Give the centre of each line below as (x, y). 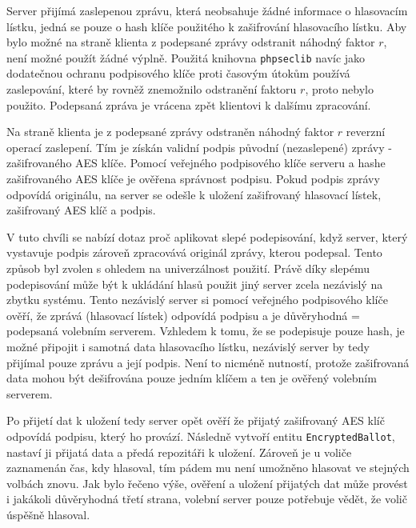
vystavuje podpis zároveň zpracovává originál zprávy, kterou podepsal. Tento (194, 252)
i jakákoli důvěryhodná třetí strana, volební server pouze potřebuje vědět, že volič (207, 499)
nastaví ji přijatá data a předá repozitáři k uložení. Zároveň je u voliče (179, 452)
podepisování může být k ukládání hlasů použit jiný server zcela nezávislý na (195, 284)
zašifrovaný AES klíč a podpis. (81, 210)
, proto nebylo (340, 89)
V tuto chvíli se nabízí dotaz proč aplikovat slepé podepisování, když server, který (207, 236)
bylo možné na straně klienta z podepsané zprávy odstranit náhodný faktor (191, 42)
